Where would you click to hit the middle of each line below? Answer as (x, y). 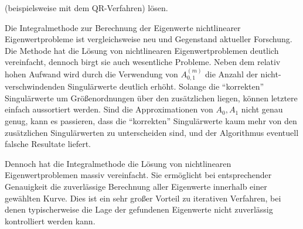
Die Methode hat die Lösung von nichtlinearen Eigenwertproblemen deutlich (142, 50)
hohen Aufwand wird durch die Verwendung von (91, 74)
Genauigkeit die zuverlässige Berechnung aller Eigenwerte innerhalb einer (136, 186)
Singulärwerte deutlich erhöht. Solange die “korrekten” (166, 86)
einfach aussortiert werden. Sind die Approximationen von (109, 109)
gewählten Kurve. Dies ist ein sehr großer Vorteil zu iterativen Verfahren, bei (143, 198)
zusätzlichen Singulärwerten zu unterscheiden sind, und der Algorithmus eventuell (152, 132)
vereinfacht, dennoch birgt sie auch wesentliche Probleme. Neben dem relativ (143, 62)
